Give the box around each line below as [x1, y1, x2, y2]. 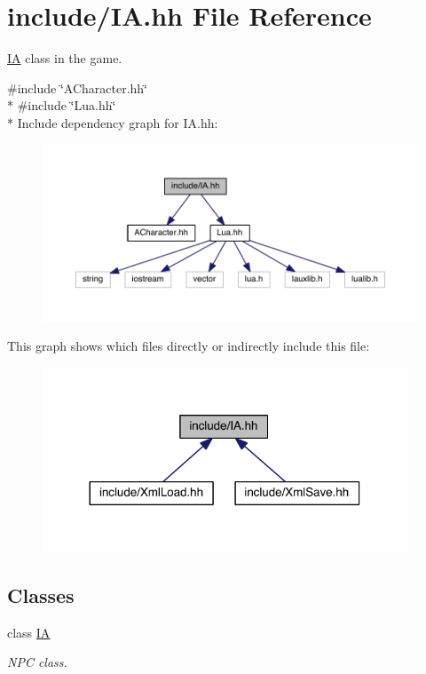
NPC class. [7, 653, 67, 671]
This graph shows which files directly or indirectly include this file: [7, 337, 370, 355]
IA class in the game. [7, 49, 122, 67]
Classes [7, 581, 75, 608]
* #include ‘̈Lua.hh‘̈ [7, 96, 116, 115]
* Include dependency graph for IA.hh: [7, 113, 218, 131]
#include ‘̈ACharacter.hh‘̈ [7, 78, 147, 97]
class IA [7, 622, 51, 641]
